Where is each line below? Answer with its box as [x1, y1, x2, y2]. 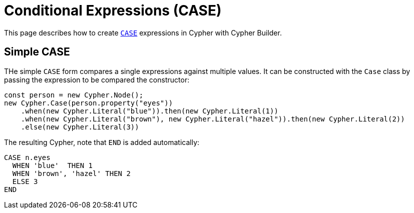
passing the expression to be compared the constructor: [4, 75, 190, 84]
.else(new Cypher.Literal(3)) [21, 122, 139, 131]
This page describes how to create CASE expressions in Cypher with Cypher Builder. [4, 28, 282, 37]
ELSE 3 [12, 177, 38, 185]
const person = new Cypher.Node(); [4, 90, 144, 99]
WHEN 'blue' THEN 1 [12, 161, 93, 169]
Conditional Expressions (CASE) [4, 2, 222, 19]
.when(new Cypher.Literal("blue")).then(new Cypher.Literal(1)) [21, 106, 278, 115]
